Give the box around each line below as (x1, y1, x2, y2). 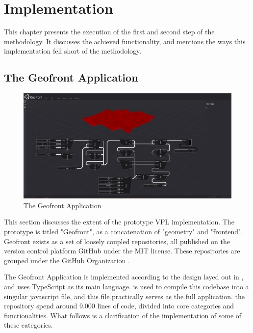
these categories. (4, 320, 53, 330)
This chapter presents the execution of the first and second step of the (4, 27, 215, 37)
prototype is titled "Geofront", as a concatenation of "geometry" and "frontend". (4, 226, 243, 236)
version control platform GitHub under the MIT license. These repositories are (4, 246, 240, 256)
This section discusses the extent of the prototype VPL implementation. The (4, 217, 234, 227)
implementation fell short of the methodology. (4, 46, 142, 56)
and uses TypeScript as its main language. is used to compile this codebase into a (4, 281, 249, 291)
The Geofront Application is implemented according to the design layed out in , (4, 272, 244, 282)
